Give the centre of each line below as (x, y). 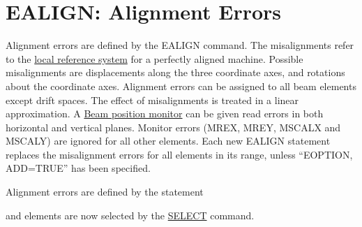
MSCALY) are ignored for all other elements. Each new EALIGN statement (168, 141)
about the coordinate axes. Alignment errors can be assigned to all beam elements (181, 86)
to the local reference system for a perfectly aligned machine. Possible (154, 58)
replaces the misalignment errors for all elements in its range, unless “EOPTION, (179, 154)
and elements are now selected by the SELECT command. (130, 215)
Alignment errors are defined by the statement (105, 192)
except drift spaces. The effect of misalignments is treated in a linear (152, 100)
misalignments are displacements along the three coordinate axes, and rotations (175, 72)
